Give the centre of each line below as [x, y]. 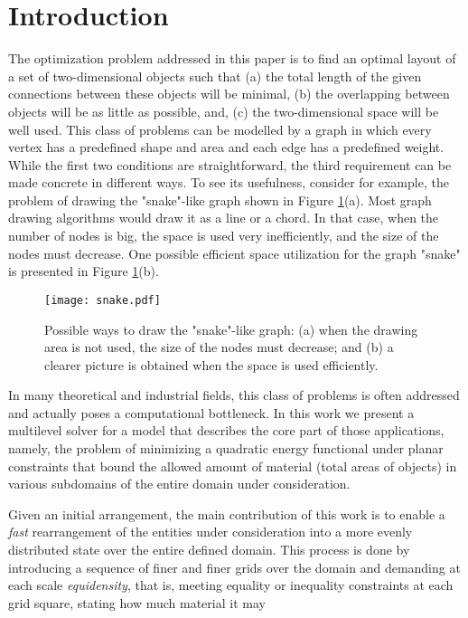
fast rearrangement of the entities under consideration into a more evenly [211, 532]
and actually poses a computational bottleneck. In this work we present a [211, 412]
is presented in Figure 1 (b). [84, 271]
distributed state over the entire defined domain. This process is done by [209, 550]
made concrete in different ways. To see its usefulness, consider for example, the [229, 182]
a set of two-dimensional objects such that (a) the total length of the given [215, 76]
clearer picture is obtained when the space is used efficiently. [211, 364]
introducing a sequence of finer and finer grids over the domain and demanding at [234, 567]
